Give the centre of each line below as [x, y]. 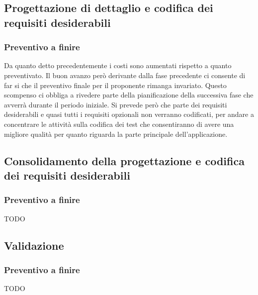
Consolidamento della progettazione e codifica [124, 160]
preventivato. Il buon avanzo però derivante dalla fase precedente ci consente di [125, 75]
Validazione [34, 245]
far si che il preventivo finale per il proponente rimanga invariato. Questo [115, 85]
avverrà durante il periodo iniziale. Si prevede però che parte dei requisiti [116, 104]
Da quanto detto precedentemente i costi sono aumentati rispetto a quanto [118, 65]
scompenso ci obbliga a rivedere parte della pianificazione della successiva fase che [129, 95]
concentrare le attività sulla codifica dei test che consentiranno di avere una [119, 124]
